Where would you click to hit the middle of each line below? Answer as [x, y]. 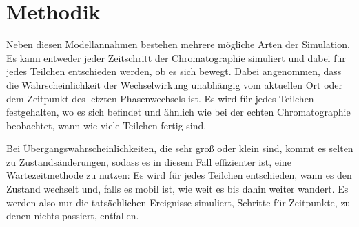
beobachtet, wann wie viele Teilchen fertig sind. [106, 125]
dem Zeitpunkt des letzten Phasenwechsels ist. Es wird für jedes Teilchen [160, 98]
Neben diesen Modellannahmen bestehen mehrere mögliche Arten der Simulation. [178, 44]
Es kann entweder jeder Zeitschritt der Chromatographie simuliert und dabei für [176, 57]
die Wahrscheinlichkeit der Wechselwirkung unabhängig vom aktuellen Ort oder [175, 84]
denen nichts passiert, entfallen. [73, 216]
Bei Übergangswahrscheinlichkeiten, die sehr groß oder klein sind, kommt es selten [180, 148]
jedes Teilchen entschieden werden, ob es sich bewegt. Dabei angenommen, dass [174, 71]
